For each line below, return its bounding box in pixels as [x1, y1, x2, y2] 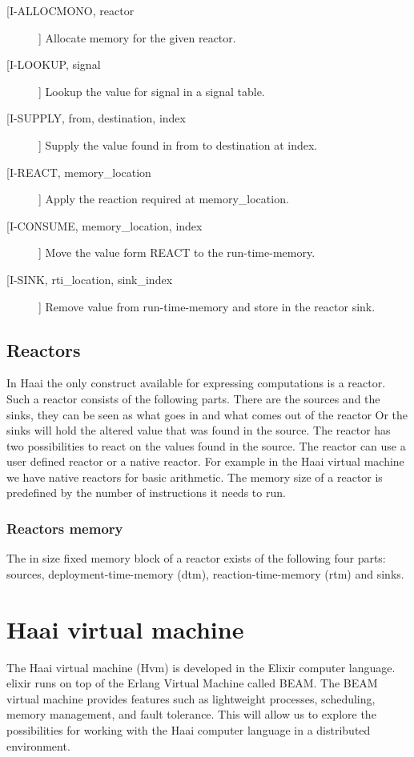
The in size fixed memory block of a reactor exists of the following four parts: [6, 550, 386, 567]
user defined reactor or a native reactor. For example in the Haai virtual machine [6, 453, 404, 470]
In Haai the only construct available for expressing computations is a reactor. [6, 374, 386, 391]
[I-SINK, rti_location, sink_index [6, 270, 173, 287]
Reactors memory [6, 519, 123, 538]
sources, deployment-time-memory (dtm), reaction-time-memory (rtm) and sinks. [6, 565, 404, 582]
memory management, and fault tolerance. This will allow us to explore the [6, 706, 376, 723]
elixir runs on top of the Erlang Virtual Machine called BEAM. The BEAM [6, 675, 378, 691]
